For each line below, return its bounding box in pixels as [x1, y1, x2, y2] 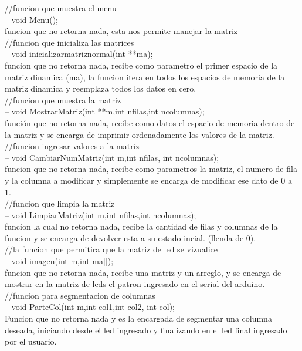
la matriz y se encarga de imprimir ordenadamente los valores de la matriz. [5, 128, 274, 140]
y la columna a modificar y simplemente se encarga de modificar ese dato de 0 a [5, 174, 292, 186]
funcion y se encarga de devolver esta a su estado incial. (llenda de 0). [5, 231, 256, 244]
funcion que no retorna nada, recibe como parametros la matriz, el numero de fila [5, 163, 297, 175]
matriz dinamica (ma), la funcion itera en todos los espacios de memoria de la [5, 70, 285, 83]
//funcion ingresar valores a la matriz [5, 140, 140, 152]
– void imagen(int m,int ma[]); [5, 255, 114, 267]
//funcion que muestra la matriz [5, 93, 121, 106]
